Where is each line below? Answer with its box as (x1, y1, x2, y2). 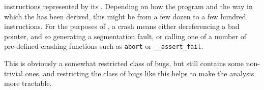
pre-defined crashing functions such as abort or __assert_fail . (4, 41, 203, 51)
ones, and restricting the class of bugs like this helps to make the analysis (25, 68, 254, 78)
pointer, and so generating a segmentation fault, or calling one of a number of (4, 31, 246, 41)
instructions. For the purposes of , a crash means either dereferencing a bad (4, 21, 240, 32)
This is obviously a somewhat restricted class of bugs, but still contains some (4, 58, 244, 69)
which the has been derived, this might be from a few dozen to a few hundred (4, 11, 246, 21)
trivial (4, 68, 23, 78)
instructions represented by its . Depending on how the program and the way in (4, 1, 253, 11)
